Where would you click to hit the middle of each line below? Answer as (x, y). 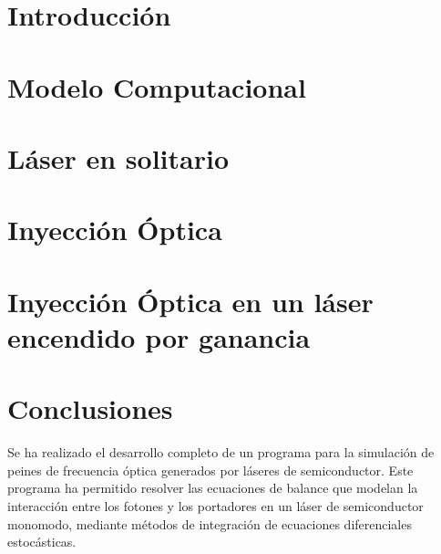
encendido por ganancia (159, 336)
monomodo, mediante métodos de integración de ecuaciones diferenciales (210, 523)
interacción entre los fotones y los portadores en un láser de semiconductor (215, 505)
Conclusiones (90, 408)
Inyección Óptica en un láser (190, 301)
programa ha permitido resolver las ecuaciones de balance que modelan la (213, 488)
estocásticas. (42, 542)
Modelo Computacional (157, 86)
